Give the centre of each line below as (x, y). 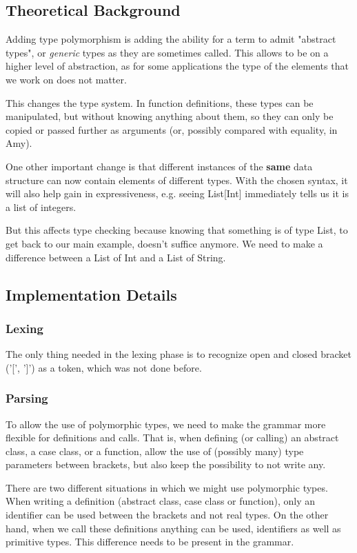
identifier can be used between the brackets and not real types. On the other (167, 515)
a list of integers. (41, 207)
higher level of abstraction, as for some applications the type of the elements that (177, 66)
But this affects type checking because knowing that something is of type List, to (177, 230)
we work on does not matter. (66, 79)
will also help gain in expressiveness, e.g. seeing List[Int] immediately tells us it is (177, 193)
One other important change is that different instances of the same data (159, 166)
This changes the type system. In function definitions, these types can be (160, 102)
